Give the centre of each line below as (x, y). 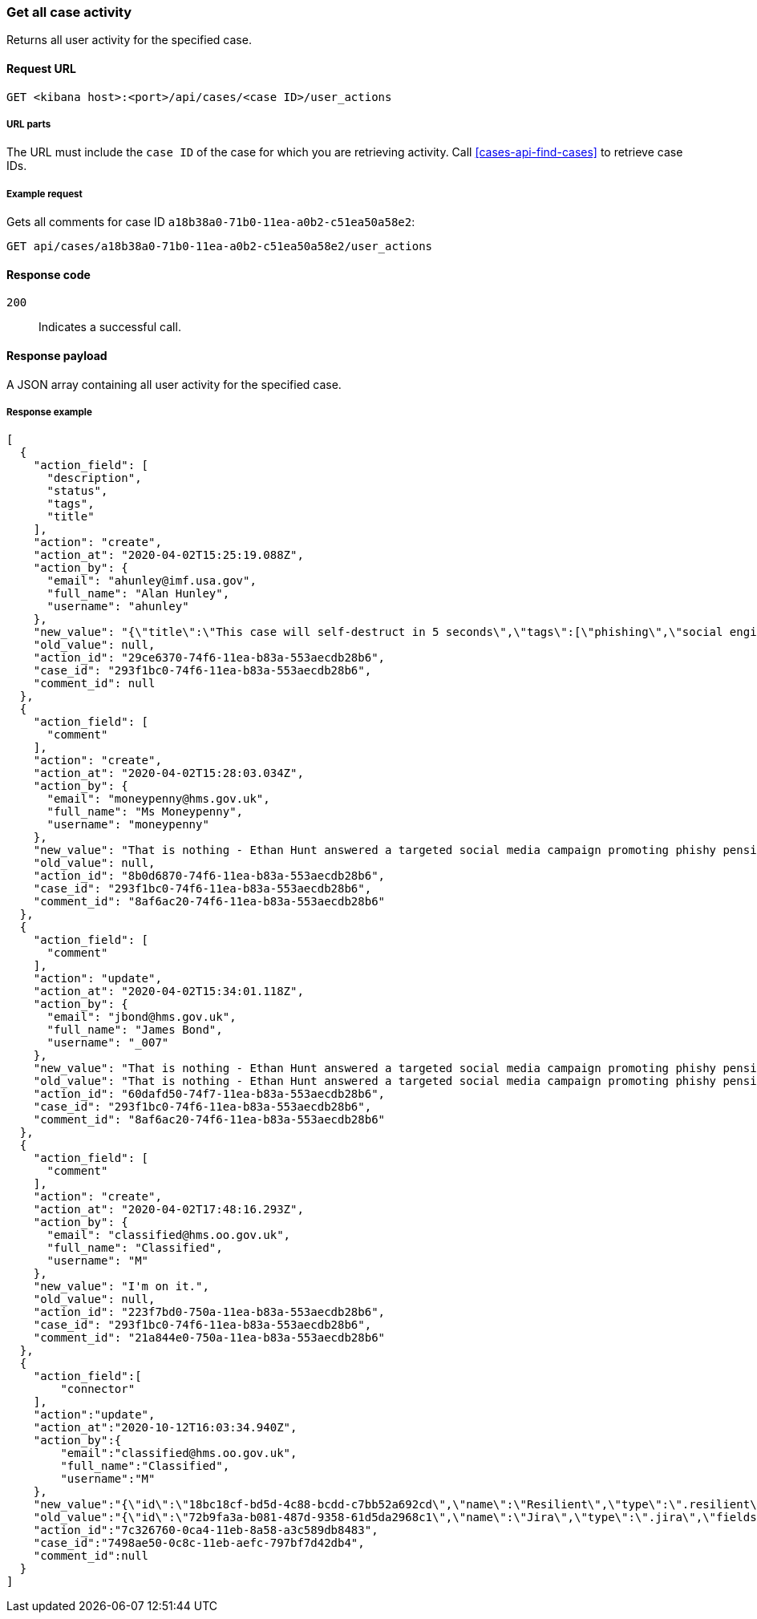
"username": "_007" (108, 1043)
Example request (45, 194)
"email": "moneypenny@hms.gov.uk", (158, 799)
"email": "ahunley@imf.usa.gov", (152, 581)
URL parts (29, 124)
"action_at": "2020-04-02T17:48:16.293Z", (168, 1210)
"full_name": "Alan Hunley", (138, 594)
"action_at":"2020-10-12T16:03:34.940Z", (165, 1428)
